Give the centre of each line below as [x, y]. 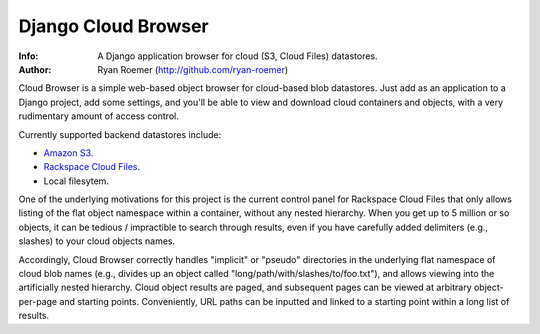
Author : [35, 69]
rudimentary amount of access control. [98, 116]
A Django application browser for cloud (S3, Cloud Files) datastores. [238, 56]
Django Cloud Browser [113, 26]
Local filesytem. [76, 181]
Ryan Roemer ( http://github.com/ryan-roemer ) [193, 69]
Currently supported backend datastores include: [120, 134]
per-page [38, 301]
